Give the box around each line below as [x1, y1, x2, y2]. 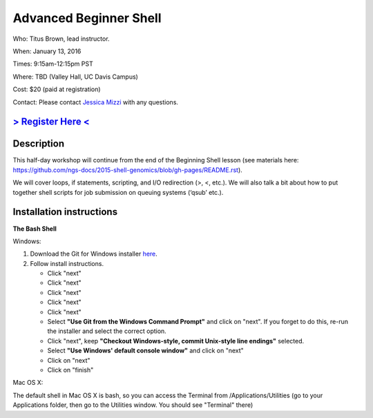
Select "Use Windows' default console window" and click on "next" [47, 346, 245, 355]
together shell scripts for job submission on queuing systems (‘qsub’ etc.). [12, 188, 224, 196]
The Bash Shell [12, 225, 57, 233]
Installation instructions [12, 206, 117, 218]
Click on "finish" [47, 365, 94, 374]
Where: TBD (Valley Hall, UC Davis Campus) [12, 73, 138, 81]
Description [12, 138, 65, 150]
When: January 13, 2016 [12, 47, 82, 55]
